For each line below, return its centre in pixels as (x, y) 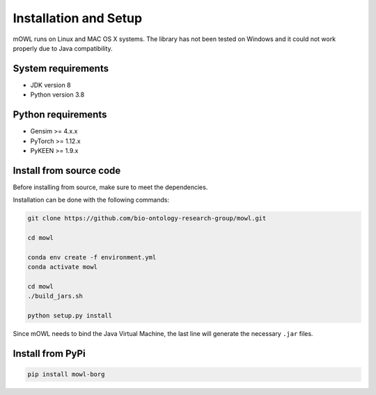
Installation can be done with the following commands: (91, 200)
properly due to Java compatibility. (63, 48)
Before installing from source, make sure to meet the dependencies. (110, 187)
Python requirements (60, 115)
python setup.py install (70, 316)
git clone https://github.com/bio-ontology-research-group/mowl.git (147, 218)
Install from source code (67, 170)
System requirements (61, 68)
